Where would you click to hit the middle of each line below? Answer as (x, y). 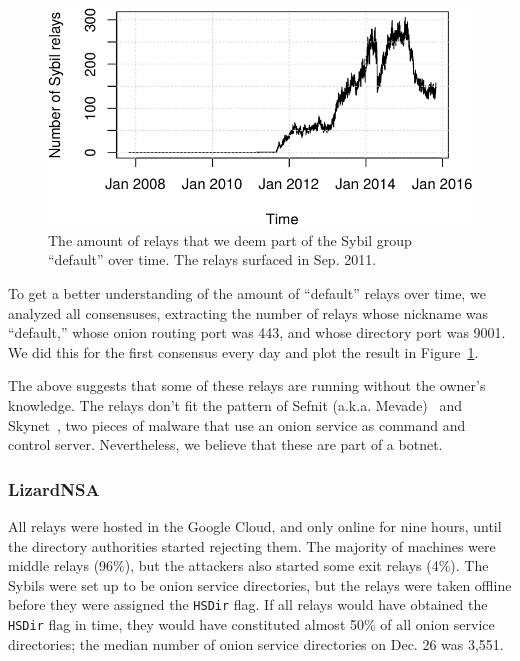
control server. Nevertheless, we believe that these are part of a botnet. (225, 444)
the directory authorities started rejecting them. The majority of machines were (252, 545)
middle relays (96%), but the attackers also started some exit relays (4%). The (248, 565)
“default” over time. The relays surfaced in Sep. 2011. (212, 259)
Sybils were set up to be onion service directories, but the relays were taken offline (260, 584)
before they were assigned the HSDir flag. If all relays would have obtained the (248, 604)
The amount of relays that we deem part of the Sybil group (230, 239)
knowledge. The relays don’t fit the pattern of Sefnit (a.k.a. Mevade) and (235, 404)
